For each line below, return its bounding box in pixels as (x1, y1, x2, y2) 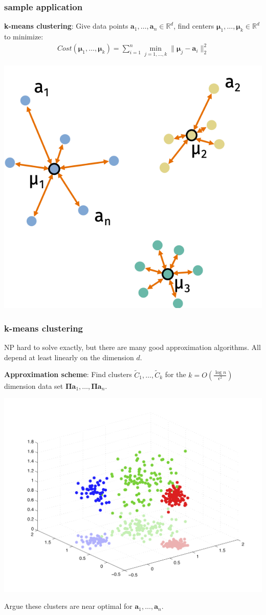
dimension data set (4, 380, 63, 391)
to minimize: (4, 31, 43, 42)
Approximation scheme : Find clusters (4, 369, 132, 380)
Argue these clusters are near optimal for (4, 601, 132, 611)
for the (165, 369, 186, 380)
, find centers (173, 20, 214, 31)
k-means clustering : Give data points (4, 20, 128, 31)
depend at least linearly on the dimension (4, 352, 134, 362)
